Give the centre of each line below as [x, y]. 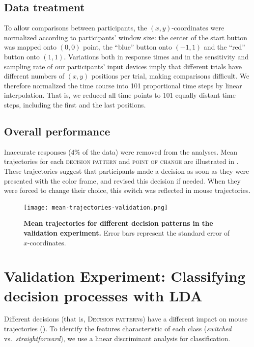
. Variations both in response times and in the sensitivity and [156, 56]
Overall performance [57, 131]
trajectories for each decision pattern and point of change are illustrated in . [121, 161]
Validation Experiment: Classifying [125, 276]
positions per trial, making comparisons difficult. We [170, 76]
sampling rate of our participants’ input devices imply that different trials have [123, 66]
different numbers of [34, 76]
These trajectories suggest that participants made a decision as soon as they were [127, 171]
